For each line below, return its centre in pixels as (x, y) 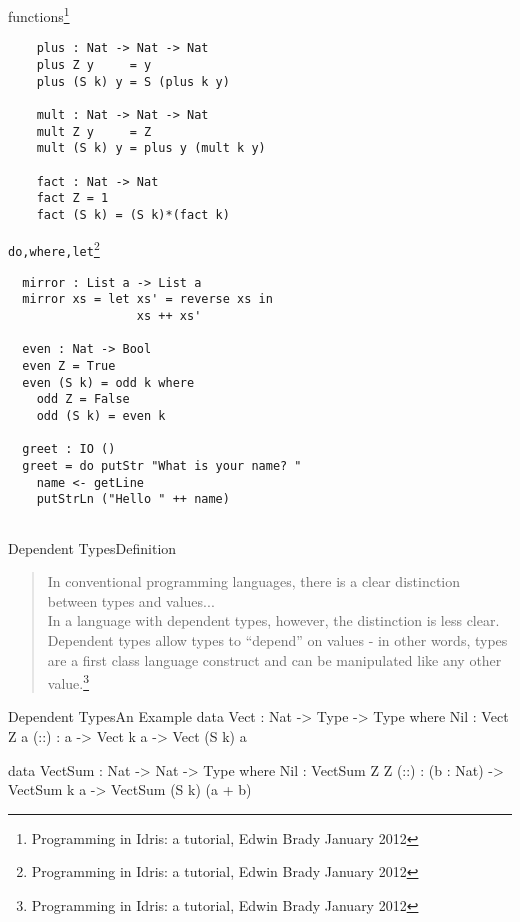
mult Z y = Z (94, 131)
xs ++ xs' (169, 316)
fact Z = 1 (72, 198)
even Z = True (69, 366)
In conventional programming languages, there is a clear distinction (254, 581)
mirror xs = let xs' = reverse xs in (147, 299)
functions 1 (39, 14)
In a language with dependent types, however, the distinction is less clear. (273, 620)
